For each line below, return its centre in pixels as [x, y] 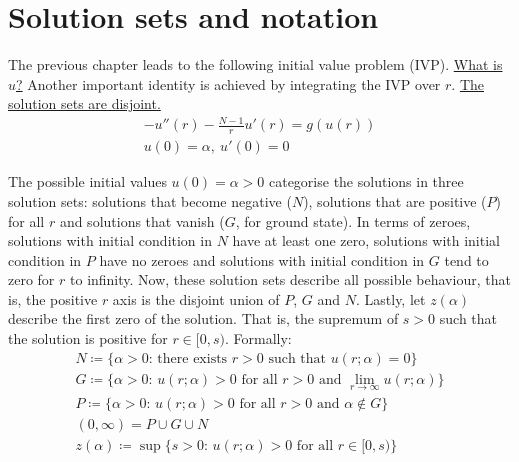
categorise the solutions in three [366, 181]
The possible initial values [87, 181]
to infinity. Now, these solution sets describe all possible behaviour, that [290, 279]
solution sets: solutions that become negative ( [150, 200]
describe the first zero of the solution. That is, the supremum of [203, 318]
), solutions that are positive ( [395, 200]
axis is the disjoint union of [196, 298]
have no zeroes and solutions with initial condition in [262, 259]
